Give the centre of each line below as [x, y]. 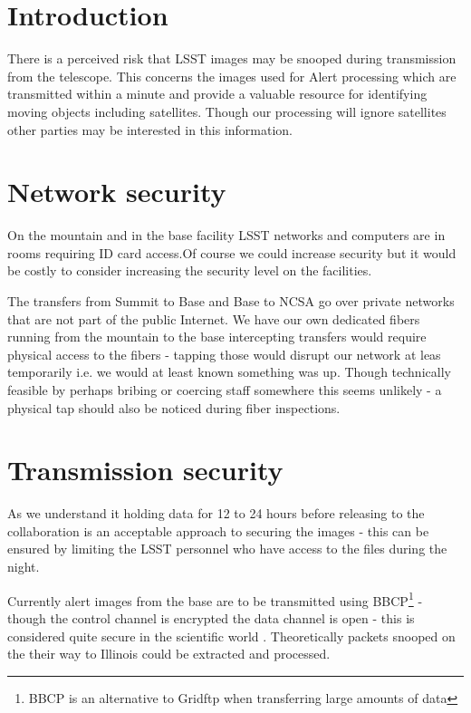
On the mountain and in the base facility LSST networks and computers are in [226, 235]
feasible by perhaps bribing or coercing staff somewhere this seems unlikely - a [225, 389]
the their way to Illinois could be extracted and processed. [169, 654]
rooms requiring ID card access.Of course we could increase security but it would [232, 252]
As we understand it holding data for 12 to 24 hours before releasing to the [216, 513]
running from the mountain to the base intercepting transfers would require [217, 337]
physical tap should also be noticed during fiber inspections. [174, 407]
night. [24, 567]
